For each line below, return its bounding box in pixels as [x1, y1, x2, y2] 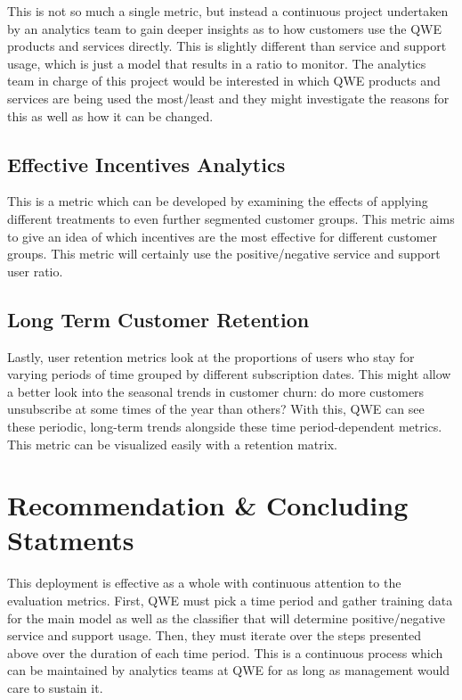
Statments [7, 522, 134, 558]
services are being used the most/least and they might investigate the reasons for [7, 88, 450, 107]
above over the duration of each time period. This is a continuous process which [7, 643, 443, 662]
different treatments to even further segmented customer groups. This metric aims [7, 209, 455, 227]
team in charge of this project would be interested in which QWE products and [7, 71, 441, 90]
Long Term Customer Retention [7, 305, 310, 333]
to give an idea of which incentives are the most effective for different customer [7, 226, 437, 245]
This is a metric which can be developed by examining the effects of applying [7, 192, 428, 210]
